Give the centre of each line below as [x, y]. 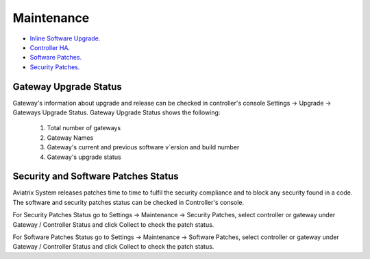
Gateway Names [70, 138]
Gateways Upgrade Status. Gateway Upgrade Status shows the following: [116, 112]
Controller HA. [50, 47]
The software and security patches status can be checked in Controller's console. [128, 202]
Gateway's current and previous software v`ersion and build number [143, 147]
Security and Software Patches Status [96, 176]
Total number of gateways [84, 128]
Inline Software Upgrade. [65, 38]
